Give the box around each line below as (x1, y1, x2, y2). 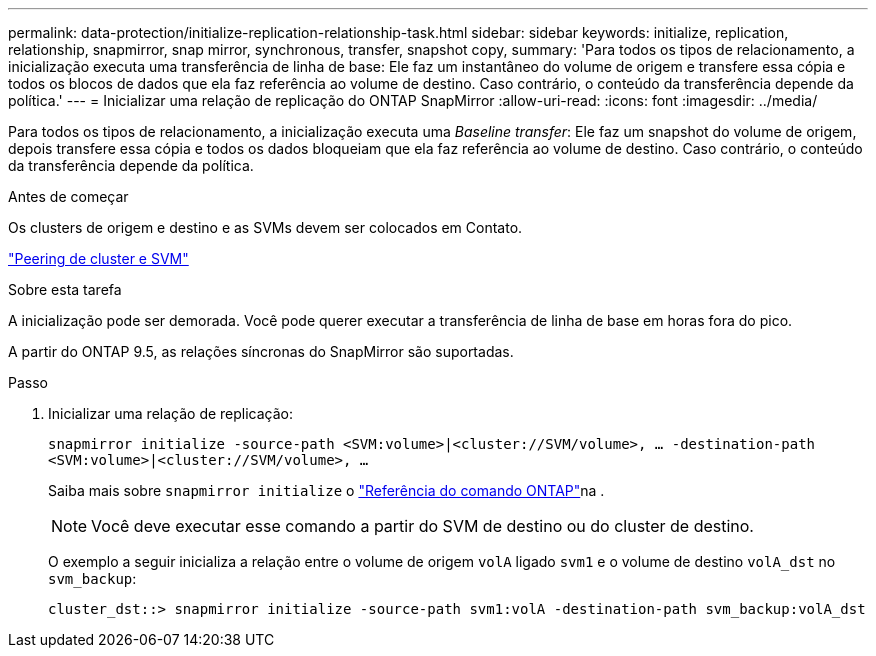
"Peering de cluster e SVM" (8, 250, 189, 267)
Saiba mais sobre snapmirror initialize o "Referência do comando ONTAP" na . (48, 482, 605, 499)
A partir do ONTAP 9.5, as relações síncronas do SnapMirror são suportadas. (8, 343, 514, 360)
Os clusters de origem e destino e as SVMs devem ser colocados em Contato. (8, 219, 523, 236)
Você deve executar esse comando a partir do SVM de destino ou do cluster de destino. (91, 516, 754, 536)
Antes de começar (8, 188, 129, 205)
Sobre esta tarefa (8, 281, 122, 298)
